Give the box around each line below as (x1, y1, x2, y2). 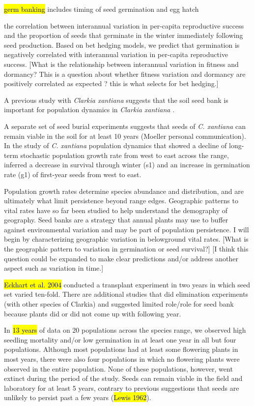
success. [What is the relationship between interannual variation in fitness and (4, 59, 239, 69)
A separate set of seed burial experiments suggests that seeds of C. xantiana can (4, 121, 246, 131)
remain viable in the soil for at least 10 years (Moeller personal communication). (4, 130, 246, 141)
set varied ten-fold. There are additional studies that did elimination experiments (4, 289, 249, 299)
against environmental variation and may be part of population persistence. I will (4, 224, 249, 234)
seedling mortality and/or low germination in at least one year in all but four (4, 334, 236, 344)
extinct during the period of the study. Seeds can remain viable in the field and (4, 373, 243, 383)
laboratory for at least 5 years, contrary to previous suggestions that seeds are (4, 382, 239, 393)
